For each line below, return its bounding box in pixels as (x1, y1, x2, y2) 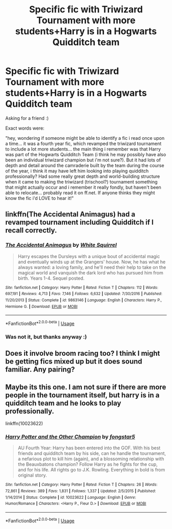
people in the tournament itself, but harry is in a (5, 391, 160, 399)
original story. (17, 472, 47, 479)
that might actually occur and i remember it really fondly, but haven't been (5, 184, 161, 190)
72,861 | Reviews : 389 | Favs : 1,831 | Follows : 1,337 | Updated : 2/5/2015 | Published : (5, 488, 156, 494)
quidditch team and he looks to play (5, 398, 121, 407)
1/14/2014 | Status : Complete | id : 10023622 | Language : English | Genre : (5, 495, 137, 500)
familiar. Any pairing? (5, 365, 75, 374)
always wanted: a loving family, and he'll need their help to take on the (17, 264, 166, 270)
